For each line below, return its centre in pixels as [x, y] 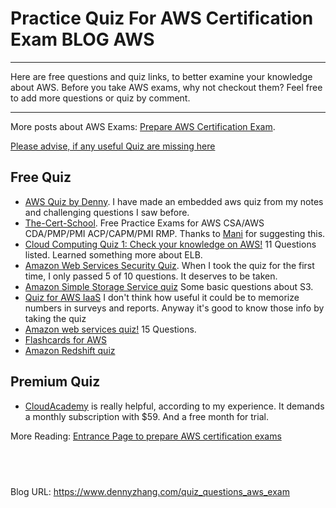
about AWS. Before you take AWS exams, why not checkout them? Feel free [166, 87]
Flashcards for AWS [65, 339]
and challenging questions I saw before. [107, 212]
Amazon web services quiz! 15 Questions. [110, 329]
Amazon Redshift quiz [70, 350]
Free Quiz [41, 177]
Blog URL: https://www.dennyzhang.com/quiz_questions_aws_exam [150, 491]
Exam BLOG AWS [82, 39]
